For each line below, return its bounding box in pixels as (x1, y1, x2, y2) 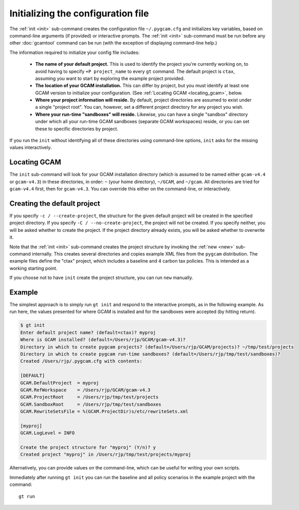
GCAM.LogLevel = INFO (20, 430, 75, 436)
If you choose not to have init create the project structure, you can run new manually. (9, 274, 194, 281)
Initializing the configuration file (9, 8, 149, 19)
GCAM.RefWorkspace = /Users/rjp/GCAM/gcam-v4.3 (20, 387, 151, 393)
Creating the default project (9, 199, 100, 208)
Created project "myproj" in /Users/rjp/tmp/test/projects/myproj (20, 452, 191, 458)
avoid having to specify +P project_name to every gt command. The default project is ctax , (35, 68, 235, 74)
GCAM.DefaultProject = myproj (20, 380, 100, 386)
